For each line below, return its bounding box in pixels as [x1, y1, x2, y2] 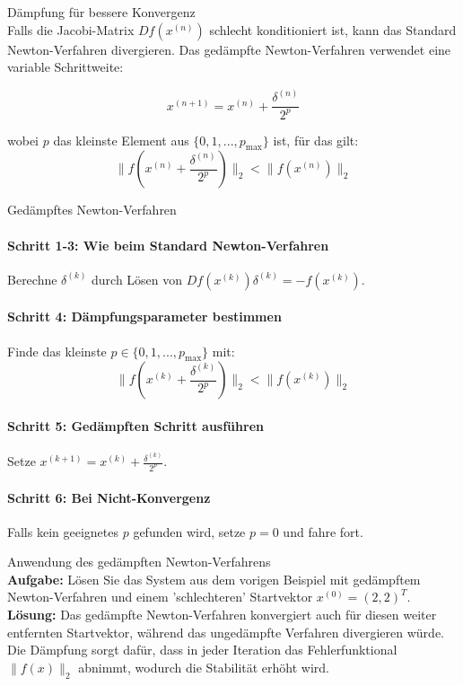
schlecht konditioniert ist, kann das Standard [209, 20, 457, 39]
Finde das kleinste [7, 341, 107, 360]
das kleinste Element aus [53, 130, 189, 149]
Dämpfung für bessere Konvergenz [7, 3, 196, 21]
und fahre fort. [283, 522, 363, 541]
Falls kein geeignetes [7, 522, 118, 541]
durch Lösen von [92, 269, 183, 288]
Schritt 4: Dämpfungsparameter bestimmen [7, 307, 282, 326]
